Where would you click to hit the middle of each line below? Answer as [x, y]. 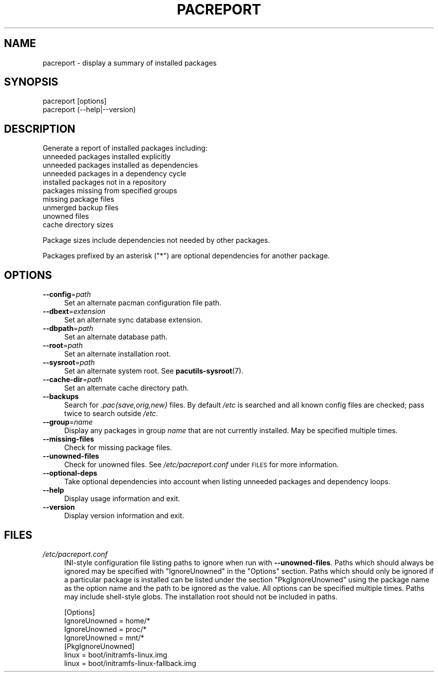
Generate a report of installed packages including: [125, 148]
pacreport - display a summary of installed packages [130, 63]
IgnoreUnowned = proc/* [105, 629]
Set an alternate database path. [116, 337]
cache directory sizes [78, 225]
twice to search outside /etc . [111, 414]
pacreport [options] [75, 101]
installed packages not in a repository [104, 182]
